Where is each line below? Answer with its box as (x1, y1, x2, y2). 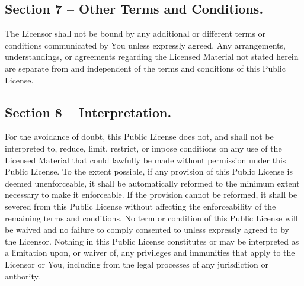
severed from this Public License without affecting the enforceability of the (5, 200, 276, 212)
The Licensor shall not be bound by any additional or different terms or (5, 27, 266, 40)
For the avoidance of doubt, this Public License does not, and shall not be (5, 130, 274, 143)
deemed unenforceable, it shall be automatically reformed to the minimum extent (5, 176, 300, 189)
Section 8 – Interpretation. (5, 102, 172, 121)
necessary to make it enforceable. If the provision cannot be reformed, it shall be (5, 188, 297, 201)
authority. (5, 269, 40, 282)
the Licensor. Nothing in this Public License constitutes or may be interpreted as (5, 234, 299, 247)
